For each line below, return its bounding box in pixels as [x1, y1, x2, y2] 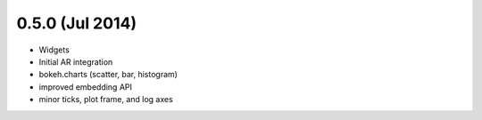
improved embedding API [38, 81, 133, 92]
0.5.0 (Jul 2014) [16, 13, 137, 33]
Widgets [38, 44, 71, 55]
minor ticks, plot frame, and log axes [38, 94, 173, 105]
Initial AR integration [38, 56, 113, 67]
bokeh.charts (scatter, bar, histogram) [38, 69, 179, 80]
